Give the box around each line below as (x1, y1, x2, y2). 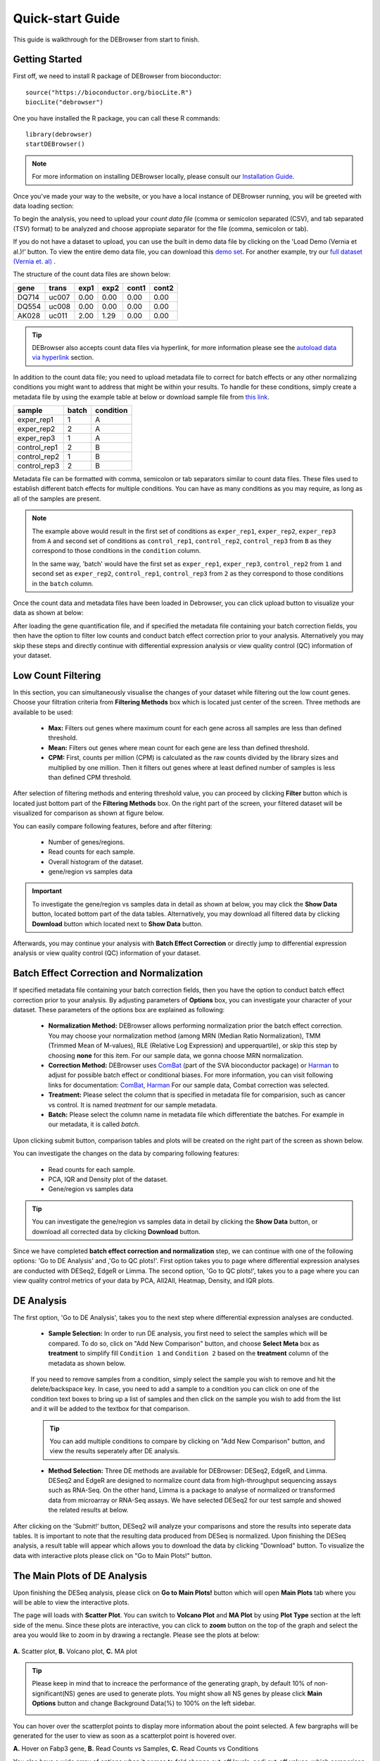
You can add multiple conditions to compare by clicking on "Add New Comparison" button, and (49, 1437, 325, 1445)
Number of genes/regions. (48, 838, 125, 846)
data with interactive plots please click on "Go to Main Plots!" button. (13, 1551, 213, 1560)
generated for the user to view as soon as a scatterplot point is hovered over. (13, 1731, 236, 1740)
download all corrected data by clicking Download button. (32, 1227, 201, 1236)
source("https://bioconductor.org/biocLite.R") (25, 88, 193, 97)
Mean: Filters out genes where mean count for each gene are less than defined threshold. (48, 743, 310, 752)
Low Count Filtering (13, 669, 101, 681)
